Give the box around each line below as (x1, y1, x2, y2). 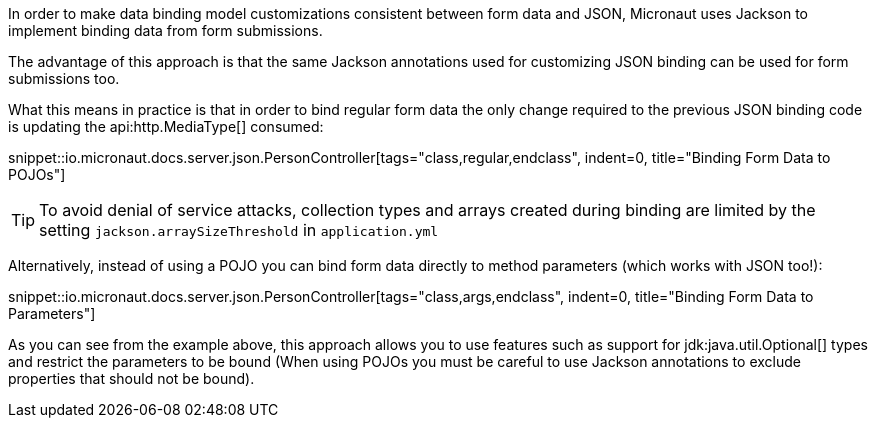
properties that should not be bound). (8, 370, 255, 387)
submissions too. (8, 70, 120, 87)
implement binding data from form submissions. (8, 22, 323, 39)
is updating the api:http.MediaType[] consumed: (8, 118, 324, 135)
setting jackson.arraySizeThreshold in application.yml (39, 220, 439, 240)
